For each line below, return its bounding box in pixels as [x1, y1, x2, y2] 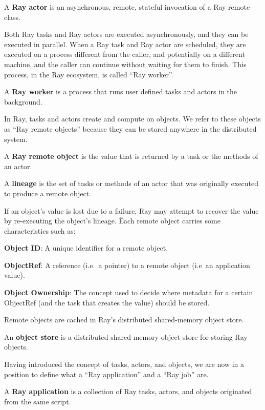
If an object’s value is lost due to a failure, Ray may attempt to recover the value [4, 205, 259, 216]
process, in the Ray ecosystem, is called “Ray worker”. [4, 69, 173, 79]
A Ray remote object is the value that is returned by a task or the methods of [4, 151, 258, 161]
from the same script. [4, 396, 71, 406]
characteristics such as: [4, 225, 76, 236]
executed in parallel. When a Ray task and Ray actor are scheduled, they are [4, 38, 246, 49]
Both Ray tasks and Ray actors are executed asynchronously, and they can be [4, 29, 249, 39]
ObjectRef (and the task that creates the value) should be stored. [4, 297, 210, 307]
